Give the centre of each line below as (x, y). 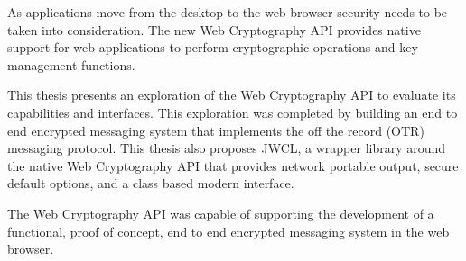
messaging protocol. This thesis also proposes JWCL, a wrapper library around (227, 148)
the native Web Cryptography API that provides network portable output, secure (233, 165)
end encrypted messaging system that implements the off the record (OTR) (216, 130)
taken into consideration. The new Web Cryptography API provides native (214, 29)
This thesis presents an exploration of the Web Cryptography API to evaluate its (232, 95)
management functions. (71, 64)
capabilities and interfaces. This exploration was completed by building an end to (233, 112)
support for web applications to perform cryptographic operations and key (213, 47)
